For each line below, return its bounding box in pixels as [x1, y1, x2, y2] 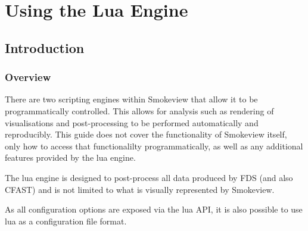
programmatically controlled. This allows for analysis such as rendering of [5, 104, 274, 117]
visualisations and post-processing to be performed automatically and [5, 116, 259, 129]
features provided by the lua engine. [5, 151, 136, 164]
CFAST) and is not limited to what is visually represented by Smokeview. [5, 183, 275, 195]
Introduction [5, 38, 85, 57]
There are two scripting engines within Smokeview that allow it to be [5, 93, 258, 105]
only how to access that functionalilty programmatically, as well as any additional [5, 139, 303, 152]
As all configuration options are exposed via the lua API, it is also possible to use [5, 203, 303, 216]
